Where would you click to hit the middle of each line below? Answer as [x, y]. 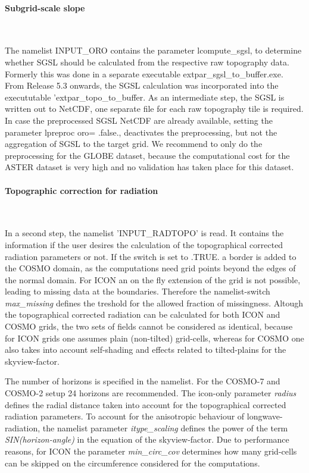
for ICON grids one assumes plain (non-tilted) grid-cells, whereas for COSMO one [154, 338]
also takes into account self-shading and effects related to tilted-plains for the [146, 350]
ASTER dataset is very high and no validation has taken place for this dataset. [149, 167]
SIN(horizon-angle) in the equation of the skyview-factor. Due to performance [147, 439]
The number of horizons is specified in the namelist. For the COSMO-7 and [143, 381]
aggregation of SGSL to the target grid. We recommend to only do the [134, 144]
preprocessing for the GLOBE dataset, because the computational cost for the [147, 155]
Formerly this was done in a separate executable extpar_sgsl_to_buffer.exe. [144, 73]
